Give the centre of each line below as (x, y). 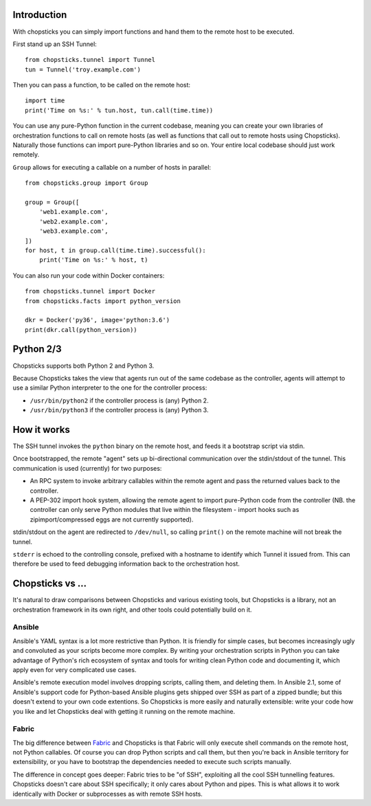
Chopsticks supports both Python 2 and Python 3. (83, 366)
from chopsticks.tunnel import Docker (90, 291)
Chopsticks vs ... (50, 584)
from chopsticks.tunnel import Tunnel (90, 60)
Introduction (40, 15)
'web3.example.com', (74, 231)
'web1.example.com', (74, 212)
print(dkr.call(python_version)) (81, 329)
